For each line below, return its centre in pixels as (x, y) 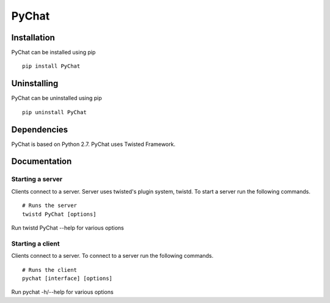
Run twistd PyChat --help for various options (68, 228)
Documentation (42, 162)
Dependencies (40, 129)
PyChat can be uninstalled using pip (57, 98)
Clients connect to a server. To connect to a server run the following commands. (112, 256)
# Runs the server (50, 206)
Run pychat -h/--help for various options (62, 292)
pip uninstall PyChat (54, 112)
